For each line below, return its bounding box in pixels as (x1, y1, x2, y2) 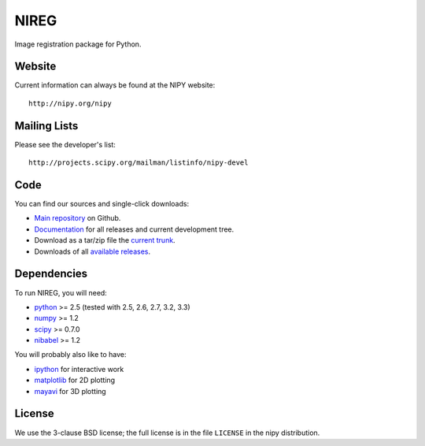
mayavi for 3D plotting (34, 386, 106, 396)
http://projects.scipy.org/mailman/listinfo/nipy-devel (28, 158, 249, 167)
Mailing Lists (14, 119, 79, 132)
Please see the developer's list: (14, 139, 116, 149)
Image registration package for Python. (14, 39, 142, 49)
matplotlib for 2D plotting (34, 375, 116, 385)
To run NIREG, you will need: (14, 288, 108, 297)
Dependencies (14, 267, 88, 281)
